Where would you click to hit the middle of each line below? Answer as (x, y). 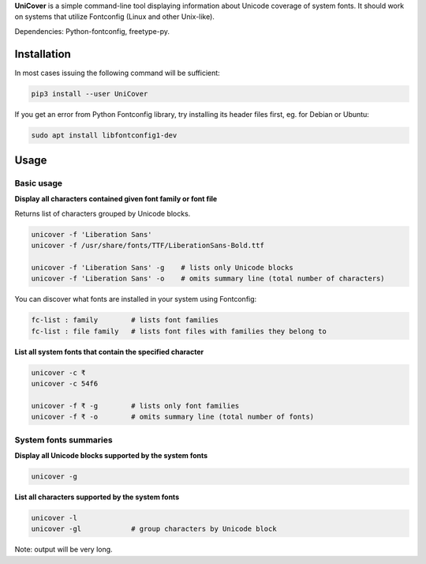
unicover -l (54, 518)
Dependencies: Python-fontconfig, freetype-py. (92, 31)
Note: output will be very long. (64, 550)
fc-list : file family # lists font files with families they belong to (179, 331)
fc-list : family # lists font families (125, 320)
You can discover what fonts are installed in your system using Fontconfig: (136, 299)
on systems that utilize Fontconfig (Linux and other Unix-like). (114, 17)
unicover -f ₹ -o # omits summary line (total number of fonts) (173, 417)
